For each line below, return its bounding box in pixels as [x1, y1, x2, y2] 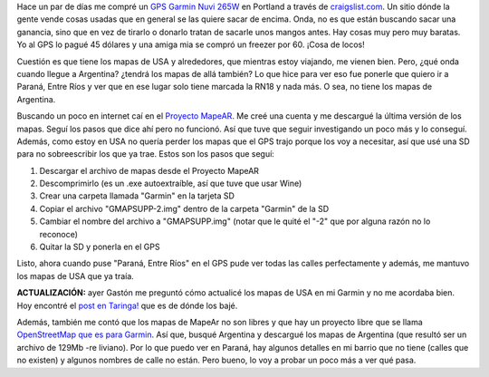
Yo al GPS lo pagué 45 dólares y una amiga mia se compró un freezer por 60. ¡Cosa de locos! [16, 39, 366, 50]
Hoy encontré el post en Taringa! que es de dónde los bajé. [16, 300, 238, 311]
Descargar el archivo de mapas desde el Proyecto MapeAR [39, 165, 260, 176]
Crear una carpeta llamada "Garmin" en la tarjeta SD [39, 190, 235, 201]
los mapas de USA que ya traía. [16, 270, 135, 281]
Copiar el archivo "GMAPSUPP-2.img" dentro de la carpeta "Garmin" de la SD [39, 203, 330, 214]
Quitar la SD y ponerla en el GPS [39, 241, 160, 253]
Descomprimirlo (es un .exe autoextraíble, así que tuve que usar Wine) [39, 178, 302, 189]
